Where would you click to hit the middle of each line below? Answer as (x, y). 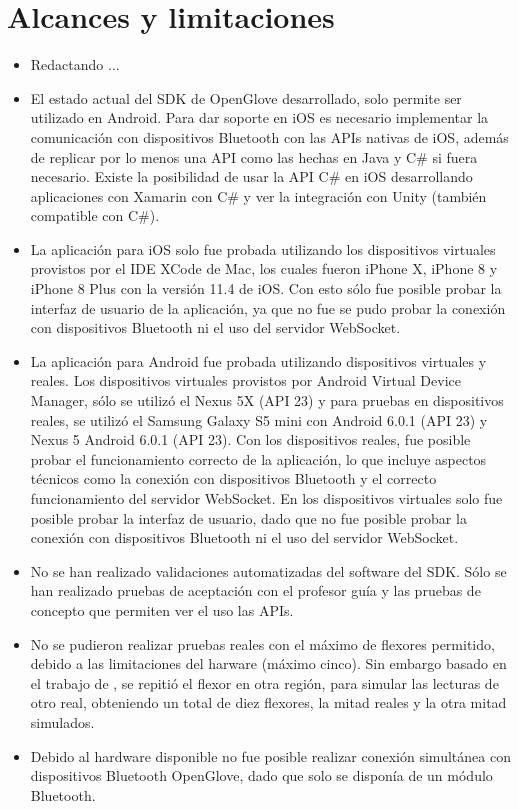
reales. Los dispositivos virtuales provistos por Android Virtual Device (246, 380)
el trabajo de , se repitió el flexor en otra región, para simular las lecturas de (264, 682)
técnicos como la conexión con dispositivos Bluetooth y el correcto (233, 478)
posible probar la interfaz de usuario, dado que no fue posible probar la (248, 517)
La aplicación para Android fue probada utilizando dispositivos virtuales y (258, 360)
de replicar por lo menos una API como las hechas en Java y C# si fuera (254, 156)
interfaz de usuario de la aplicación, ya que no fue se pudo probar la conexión (268, 307)
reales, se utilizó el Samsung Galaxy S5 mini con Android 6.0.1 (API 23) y (259, 419)
